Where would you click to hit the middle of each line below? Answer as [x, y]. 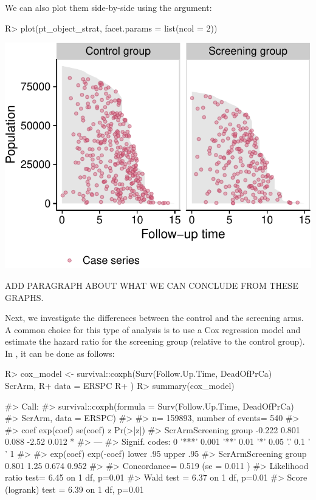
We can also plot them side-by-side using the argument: [108, 7]
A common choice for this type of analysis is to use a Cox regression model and [153, 329]
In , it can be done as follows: [60, 353]
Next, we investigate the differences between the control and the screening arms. [154, 318]
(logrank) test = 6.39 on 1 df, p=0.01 [74, 489]
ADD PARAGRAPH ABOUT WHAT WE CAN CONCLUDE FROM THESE [152, 285]
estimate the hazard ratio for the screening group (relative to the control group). [155, 341]
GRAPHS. [24, 297]
